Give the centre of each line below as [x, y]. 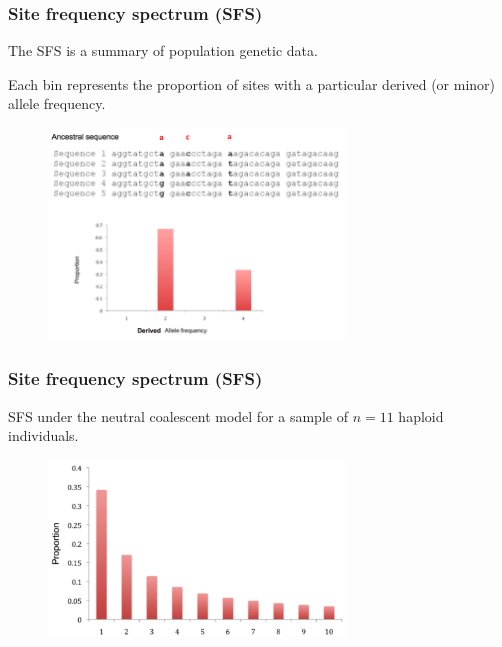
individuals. [43, 435]
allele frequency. [57, 103]
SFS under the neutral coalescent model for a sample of [178, 415]
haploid [421, 415]
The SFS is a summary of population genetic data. [163, 50]
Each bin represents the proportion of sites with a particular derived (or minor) [252, 83]
